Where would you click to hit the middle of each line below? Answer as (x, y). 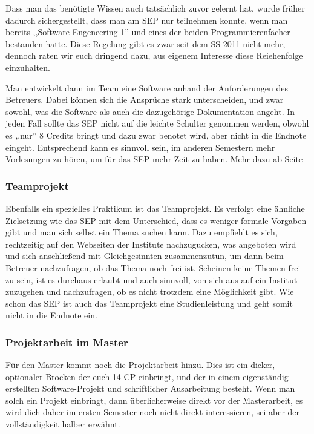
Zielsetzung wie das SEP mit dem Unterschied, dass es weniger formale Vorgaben (156, 220)
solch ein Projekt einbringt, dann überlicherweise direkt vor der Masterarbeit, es (154, 400)
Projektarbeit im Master (67, 342)
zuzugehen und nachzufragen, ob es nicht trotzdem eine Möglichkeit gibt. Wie (150, 291)
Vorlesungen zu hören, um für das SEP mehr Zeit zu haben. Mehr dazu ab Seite (154, 159)
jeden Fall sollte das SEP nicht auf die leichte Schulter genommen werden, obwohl (157, 123)
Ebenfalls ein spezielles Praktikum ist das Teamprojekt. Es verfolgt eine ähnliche (155, 208)
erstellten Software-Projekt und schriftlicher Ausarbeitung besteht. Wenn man (150, 388)
